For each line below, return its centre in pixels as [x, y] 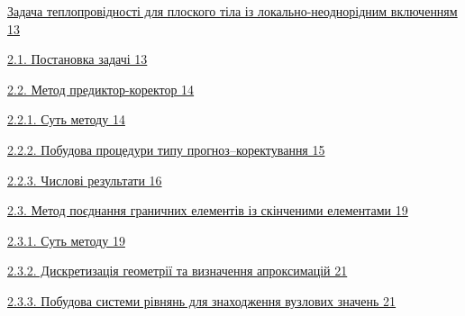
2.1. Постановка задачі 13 [77, 59]
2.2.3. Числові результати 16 [85, 180]
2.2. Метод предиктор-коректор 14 [101, 89]
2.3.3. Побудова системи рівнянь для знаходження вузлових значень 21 [202, 300]
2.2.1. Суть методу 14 [66, 119]
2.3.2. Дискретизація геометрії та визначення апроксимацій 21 [178, 271]
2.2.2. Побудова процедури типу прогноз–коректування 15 [166, 149]
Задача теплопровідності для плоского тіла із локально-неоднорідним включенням [232, 11]
